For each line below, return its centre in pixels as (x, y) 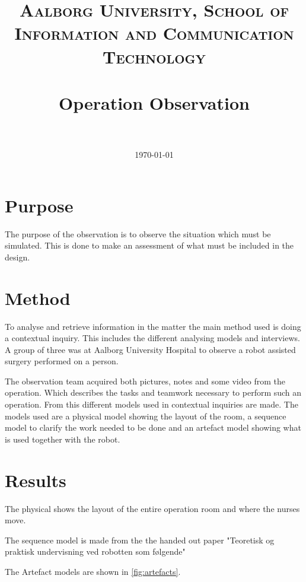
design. (17, 257)
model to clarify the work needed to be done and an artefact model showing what (153, 427)
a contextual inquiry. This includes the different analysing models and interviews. (152, 338)
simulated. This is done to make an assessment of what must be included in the (149, 245)
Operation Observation (154, 102)
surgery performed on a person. (62, 361)
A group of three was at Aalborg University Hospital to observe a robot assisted (150, 349)
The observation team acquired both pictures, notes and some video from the (145, 381)
